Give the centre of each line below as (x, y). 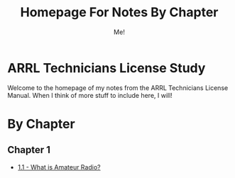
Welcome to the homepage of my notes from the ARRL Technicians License (118, 88)
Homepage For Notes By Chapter (119, 12)
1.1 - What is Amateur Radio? (59, 167)
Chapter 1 (29, 150)
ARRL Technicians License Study (106, 68)
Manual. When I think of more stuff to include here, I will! (90, 95)
